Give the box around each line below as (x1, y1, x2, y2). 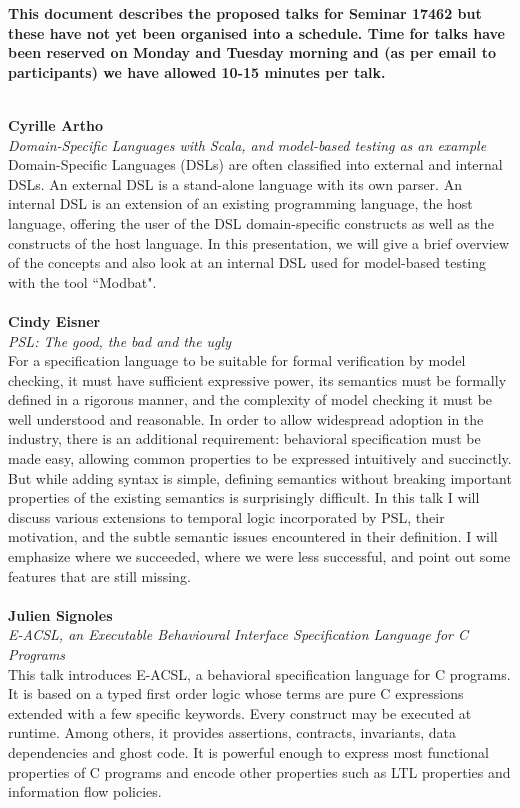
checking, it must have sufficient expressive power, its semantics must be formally (8, 369, 507, 390)
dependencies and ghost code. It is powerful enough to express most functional (8, 741, 489, 762)
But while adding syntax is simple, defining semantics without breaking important (8, 467, 512, 488)
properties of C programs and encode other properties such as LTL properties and (8, 761, 511, 782)
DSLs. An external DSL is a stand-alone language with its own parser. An (8, 173, 462, 194)
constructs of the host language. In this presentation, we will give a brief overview (8, 232, 510, 253)
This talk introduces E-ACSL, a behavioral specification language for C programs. (8, 663, 511, 684)
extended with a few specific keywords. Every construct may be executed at (8, 702, 472, 723)
